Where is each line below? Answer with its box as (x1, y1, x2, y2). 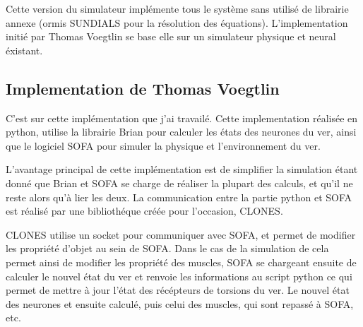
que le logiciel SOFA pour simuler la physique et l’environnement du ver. (6, 138, 321, 153)
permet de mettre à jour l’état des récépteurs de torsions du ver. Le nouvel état (6, 283, 350, 297)
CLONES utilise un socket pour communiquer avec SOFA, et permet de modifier (6, 227, 356, 242)
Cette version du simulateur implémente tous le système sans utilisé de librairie (6, 1, 349, 16)
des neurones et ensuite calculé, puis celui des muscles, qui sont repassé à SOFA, (6, 296, 354, 311)
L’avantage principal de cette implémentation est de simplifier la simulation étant (6, 162, 358, 177)
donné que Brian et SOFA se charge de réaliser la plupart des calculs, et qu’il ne (6, 175, 353, 190)
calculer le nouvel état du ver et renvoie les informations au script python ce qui (6, 268, 352, 283)
